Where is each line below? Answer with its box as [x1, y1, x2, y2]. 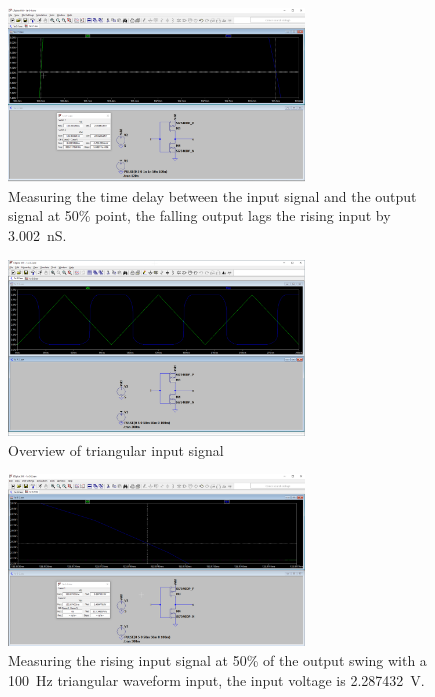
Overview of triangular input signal [8, 439, 224, 460]
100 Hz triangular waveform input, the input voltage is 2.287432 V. [8, 669, 425, 690]
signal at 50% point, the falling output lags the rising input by [8, 205, 391, 226]
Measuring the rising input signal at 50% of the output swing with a [8, 650, 427, 670]
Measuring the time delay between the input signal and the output [8, 185, 417, 206]
